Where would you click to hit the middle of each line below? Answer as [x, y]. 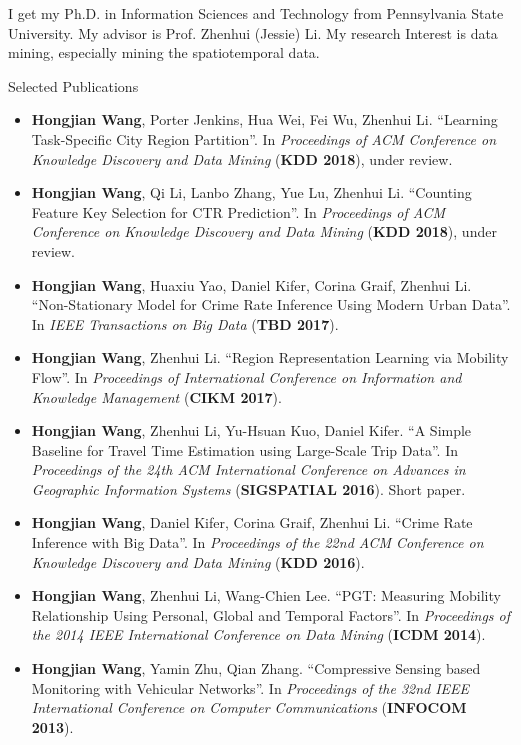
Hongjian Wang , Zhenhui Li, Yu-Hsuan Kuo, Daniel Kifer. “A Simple [251, 430]
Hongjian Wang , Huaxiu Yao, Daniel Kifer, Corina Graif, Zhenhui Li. [251, 284]
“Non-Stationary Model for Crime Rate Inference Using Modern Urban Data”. [271, 304]
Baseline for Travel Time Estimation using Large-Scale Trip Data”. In [244, 449]
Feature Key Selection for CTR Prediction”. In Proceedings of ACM [238, 211]
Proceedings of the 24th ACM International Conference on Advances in [248, 469]
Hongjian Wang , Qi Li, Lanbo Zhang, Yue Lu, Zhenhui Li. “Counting [251, 192]
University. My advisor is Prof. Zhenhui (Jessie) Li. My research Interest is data [253, 32]
